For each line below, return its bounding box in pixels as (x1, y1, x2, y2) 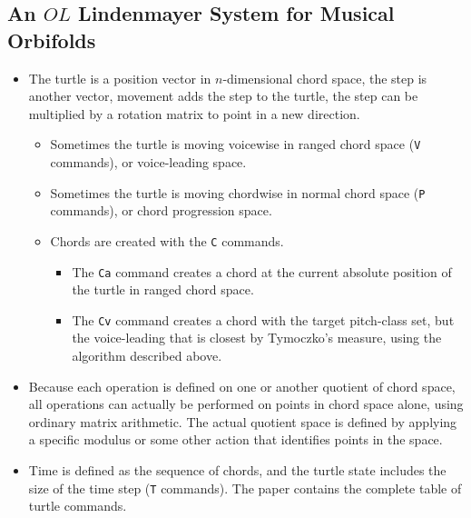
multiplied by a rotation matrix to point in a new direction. (28, 104, 360, 123)
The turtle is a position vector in (28, 68, 211, 87)
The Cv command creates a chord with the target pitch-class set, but (72, 310, 455, 329)
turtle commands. (28, 496, 127, 515)
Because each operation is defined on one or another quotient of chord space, (28, 376, 456, 395)
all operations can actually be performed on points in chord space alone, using (28, 394, 464, 413)
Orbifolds (7, 25, 96, 54)
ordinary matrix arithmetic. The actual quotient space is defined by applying (28, 412, 457, 431)
